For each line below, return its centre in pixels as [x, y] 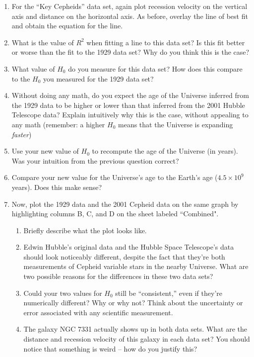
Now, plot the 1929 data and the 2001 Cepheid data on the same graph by [125, 204]
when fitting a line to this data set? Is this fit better [166, 42]
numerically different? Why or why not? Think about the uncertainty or [133, 303]
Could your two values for [63, 293]
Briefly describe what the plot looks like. [85, 230]
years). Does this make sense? [57, 187]
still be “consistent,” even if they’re [169, 293]
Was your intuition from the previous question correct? [95, 160]
